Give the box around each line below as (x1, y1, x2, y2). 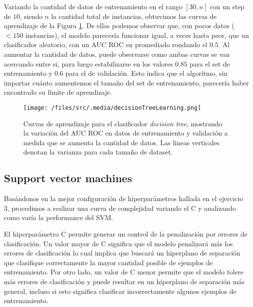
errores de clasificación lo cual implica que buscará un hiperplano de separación (4, 248, 240, 258)
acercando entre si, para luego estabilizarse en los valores (4, 58, 173, 68)
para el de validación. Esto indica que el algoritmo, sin (65, 68, 228, 78)
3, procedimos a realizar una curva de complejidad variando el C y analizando (4, 203, 236, 213)
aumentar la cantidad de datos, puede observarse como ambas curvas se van (4, 49, 230, 59)
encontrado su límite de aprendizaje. (4, 87, 112, 97)
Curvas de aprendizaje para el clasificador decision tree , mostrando (23, 118, 222, 128)
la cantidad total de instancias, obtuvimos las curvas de (51, 11, 217, 21)
